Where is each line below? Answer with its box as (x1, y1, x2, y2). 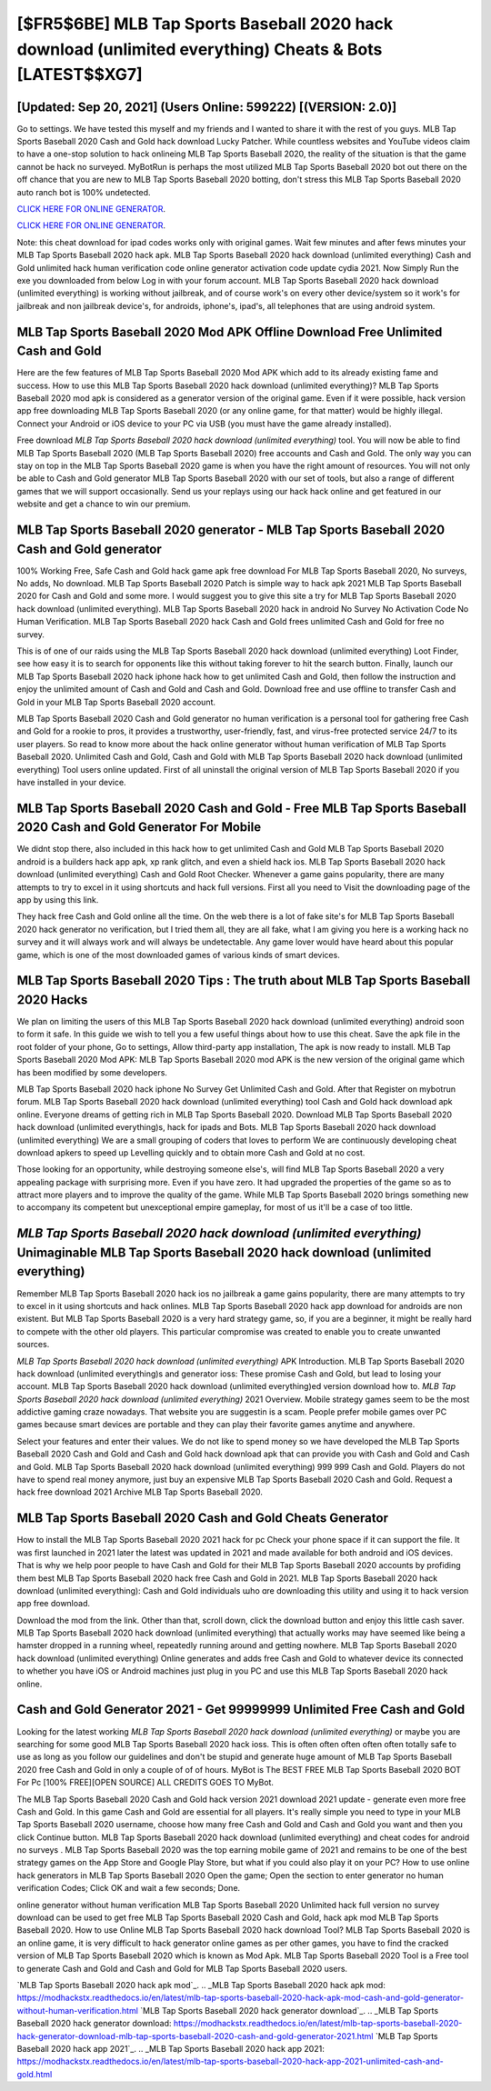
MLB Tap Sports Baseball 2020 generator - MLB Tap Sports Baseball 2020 (16, 522, 446, 537)
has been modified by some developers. (16, 1066, 168, 1077)
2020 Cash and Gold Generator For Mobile (16, 819, 262, 835)
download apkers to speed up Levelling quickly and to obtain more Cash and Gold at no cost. (16, 1146, 366, 1158)
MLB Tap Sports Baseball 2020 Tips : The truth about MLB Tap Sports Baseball (16, 973, 471, 988)
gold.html (16, 2068, 53, 2079)
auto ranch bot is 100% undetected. (16, 186, 151, 197)
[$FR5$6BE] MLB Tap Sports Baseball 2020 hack (16, 14, 394, 34)
